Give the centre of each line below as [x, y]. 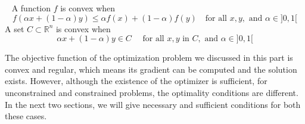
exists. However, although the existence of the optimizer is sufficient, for [136, 81]
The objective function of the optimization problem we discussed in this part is [149, 58]
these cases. [26, 116]
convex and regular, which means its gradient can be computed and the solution [151, 69]
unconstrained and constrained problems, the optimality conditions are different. [152, 92]
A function [31, 8]
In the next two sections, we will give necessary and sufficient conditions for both [153, 104]
